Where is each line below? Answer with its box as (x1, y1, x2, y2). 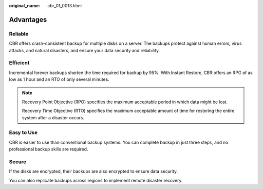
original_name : (9, 3, 40, 8)
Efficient (9, 59, 30, 66)
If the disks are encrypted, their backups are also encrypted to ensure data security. (9, 169, 178, 174)
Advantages (9, 15, 47, 24)
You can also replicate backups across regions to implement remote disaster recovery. (9, 177, 183, 183)
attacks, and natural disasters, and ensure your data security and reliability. (9, 47, 160, 53)
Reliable (9, 30, 29, 37)
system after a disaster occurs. (22, 114, 85, 120)
